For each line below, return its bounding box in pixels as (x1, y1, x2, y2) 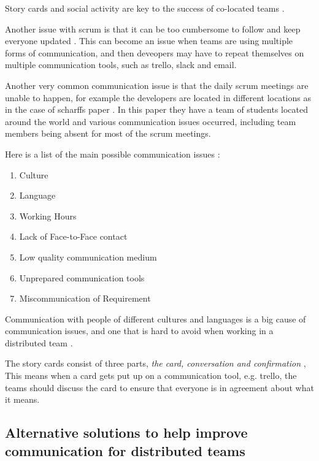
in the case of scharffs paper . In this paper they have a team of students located (5, 103, 309, 116)
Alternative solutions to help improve (5, 423, 248, 442)
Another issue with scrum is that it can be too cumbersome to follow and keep (5, 22, 301, 35)
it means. (5, 393, 40, 406)
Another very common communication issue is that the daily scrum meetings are (5, 78, 309, 91)
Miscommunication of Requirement (19, 292, 151, 305)
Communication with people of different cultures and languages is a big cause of (5, 312, 306, 325)
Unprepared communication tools (19, 271, 145, 284)
